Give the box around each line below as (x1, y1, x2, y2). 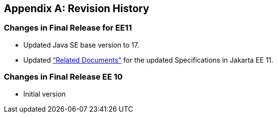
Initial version (23, 89, 66, 98)
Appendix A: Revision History (4, 2, 149, 15)
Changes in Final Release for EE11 (4, 23, 132, 33)
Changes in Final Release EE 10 (4, 72, 123, 82)
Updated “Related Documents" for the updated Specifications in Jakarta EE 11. (23, 55, 274, 64)
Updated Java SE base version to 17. (23, 40, 139, 49)
